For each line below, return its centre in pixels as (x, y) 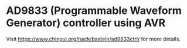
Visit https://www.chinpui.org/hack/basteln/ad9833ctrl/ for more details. (93, 39)
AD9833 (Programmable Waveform (94, 11)
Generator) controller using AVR (86, 23)
